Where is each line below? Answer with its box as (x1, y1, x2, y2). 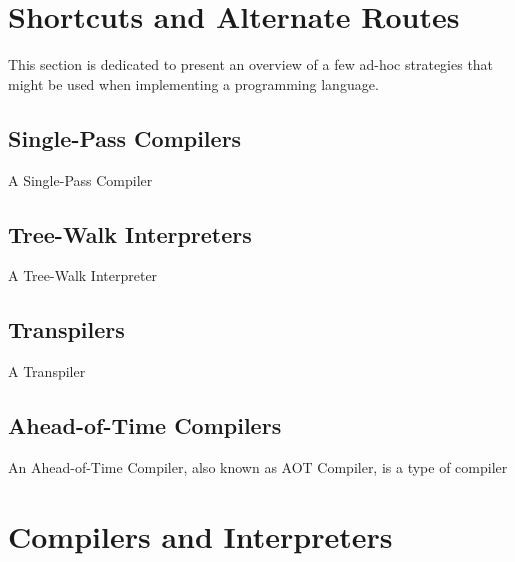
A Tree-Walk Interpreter (8, 265, 158, 286)
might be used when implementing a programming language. (8, 73, 379, 94)
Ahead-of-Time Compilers (8, 410, 282, 441)
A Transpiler (8, 361, 86, 382)
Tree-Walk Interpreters (8, 218, 252, 249)
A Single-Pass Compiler (8, 169, 153, 190)
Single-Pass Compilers (8, 122, 242, 153)
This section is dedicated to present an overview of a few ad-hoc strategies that (8, 54, 494, 75)
